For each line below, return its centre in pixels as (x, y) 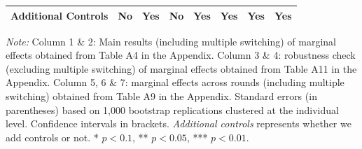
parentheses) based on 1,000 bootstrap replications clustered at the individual (172, 109)
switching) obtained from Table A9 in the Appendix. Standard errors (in (161, 95)
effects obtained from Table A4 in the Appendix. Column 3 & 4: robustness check (181, 55)
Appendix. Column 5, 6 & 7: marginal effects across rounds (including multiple (175, 82)
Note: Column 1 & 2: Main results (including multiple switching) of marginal (171, 41)
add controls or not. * (52, 137)
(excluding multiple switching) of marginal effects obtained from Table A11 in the (181, 68)
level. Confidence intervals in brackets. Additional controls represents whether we (179, 123)
